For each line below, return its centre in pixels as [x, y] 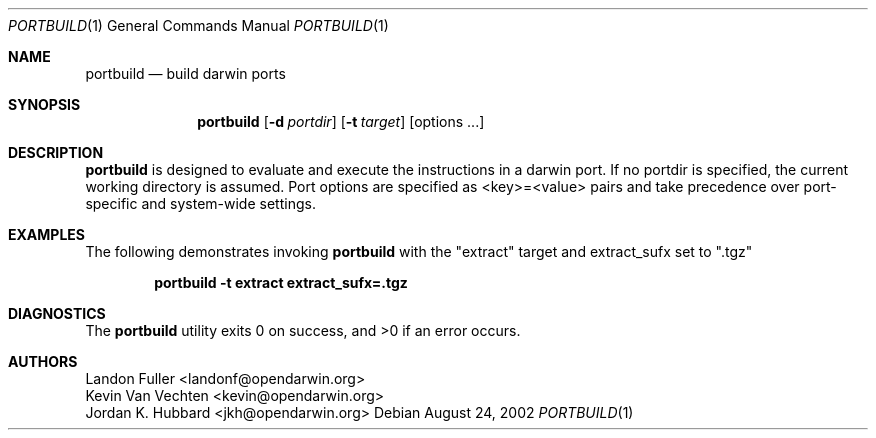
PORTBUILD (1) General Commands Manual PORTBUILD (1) [198, 25]
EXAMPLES [46, 234]
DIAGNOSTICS [57, 313]
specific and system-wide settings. [200, 203]
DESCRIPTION [56, 152]
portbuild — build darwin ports [185, 73]
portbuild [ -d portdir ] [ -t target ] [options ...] [341, 121]
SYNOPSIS [44, 104]
